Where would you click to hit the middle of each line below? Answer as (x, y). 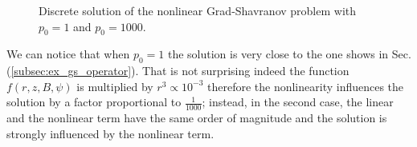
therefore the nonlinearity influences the (306, 86)
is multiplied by (115, 86)
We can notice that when (68, 54)
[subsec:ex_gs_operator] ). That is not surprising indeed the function (180, 71)
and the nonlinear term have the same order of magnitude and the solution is (197, 118)
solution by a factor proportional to (94, 102)
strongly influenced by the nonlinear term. (110, 133)
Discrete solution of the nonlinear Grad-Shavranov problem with (198, 10)
